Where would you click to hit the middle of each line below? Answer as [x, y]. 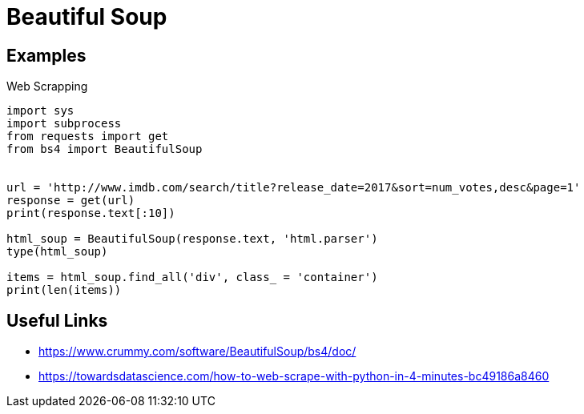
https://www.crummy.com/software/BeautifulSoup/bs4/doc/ [197, 352]
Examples [46, 55]
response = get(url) [71, 201]
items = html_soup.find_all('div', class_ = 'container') [192, 277]
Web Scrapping [47, 86]
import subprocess [64, 124]
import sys [40, 111]
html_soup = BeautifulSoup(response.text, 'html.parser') [192, 239]
